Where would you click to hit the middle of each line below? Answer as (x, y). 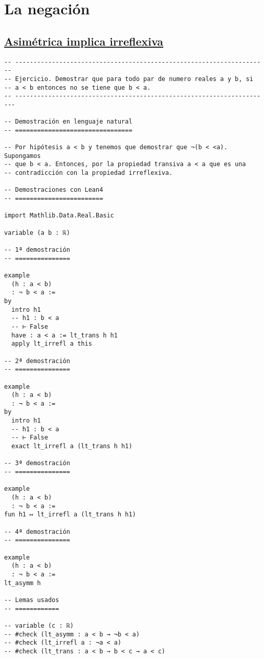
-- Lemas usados (32, 600)
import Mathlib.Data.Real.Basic (59, 216)
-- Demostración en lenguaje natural (68, 122)
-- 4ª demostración (37, 532)
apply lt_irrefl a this (52, 344)
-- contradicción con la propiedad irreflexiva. (89, 173)
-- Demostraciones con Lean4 (54, 190)
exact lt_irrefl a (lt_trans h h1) (72, 446)
